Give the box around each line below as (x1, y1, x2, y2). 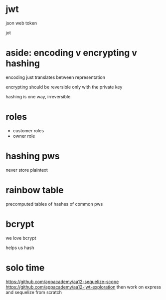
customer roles (12, 127, 44, 133)
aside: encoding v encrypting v (5, 47, 138, 58)
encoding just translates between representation (5, 74, 105, 80)
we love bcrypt (5, 235, 36, 241)
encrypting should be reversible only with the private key (5, 84, 123, 90)
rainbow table (5, 184, 64, 196)
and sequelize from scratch (5, 289, 62, 295)
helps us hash (5, 245, 34, 251)
